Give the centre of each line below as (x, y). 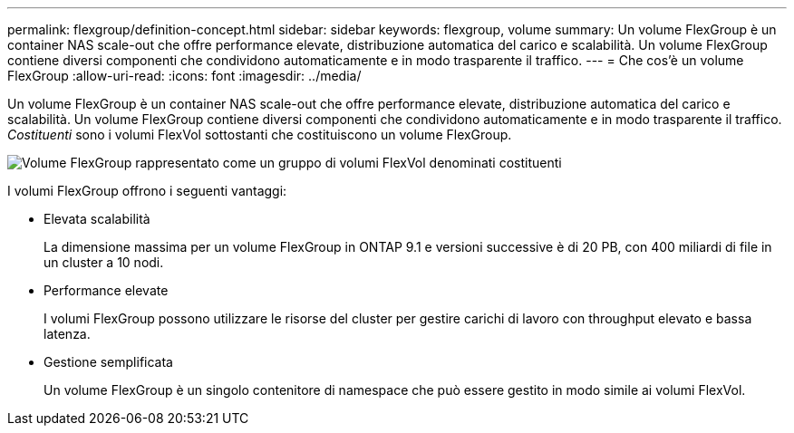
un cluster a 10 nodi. (104, 262)
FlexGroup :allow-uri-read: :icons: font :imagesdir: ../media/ (184, 76)
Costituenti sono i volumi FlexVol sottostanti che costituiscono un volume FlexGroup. (260, 135)
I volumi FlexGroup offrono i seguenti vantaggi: (147, 191)
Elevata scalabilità (97, 219)
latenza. (67, 334)
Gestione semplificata (108, 362)
